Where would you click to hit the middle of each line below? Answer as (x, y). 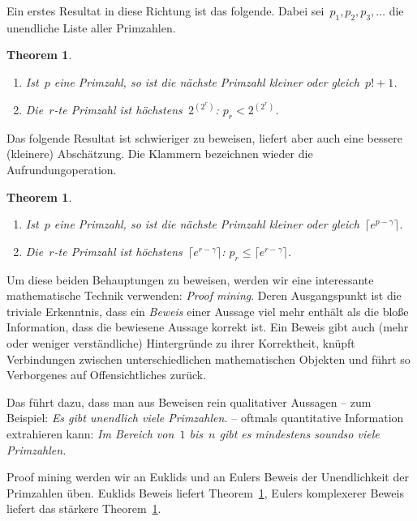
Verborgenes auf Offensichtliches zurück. (107, 375)
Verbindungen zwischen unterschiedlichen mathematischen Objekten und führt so (208, 359)
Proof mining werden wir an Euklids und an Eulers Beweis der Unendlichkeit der (208, 477)
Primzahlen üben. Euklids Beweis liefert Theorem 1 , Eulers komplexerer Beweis (205, 492)
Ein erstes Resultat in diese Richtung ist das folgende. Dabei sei (166, 11)
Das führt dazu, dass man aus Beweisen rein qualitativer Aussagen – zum (189, 401)
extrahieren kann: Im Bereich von (90, 433)
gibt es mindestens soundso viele (299, 433)
